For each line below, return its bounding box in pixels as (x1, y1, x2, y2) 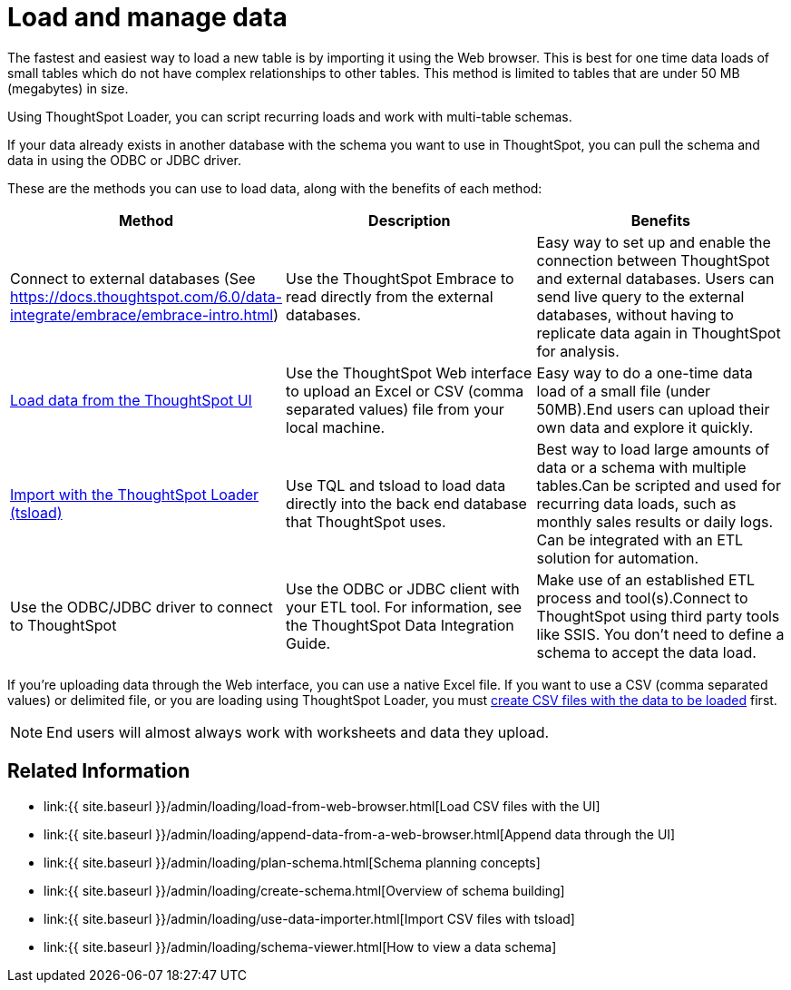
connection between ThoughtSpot (536, 250, 770, 270)
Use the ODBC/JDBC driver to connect (10, 597, 273, 616)
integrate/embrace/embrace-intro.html (10, 305, 274, 324)
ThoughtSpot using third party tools (536, 606, 780, 625)
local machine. (286, 417, 386, 436)
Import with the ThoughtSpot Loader (10, 485, 259, 504)
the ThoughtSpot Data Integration (286, 615, 514, 634)
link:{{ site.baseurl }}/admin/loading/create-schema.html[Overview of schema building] (44, 882, 565, 898)
